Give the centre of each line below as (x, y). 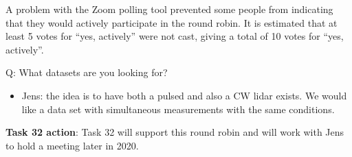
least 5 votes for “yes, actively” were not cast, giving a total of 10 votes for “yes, (175, 36)
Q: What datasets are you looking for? (87, 72)
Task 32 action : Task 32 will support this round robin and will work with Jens (175, 132)
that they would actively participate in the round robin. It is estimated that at (172, 22)
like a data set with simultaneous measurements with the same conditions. (178, 109)
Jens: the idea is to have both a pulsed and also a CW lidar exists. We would (184, 95)
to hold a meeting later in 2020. (72, 145)
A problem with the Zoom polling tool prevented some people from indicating (169, 9)
